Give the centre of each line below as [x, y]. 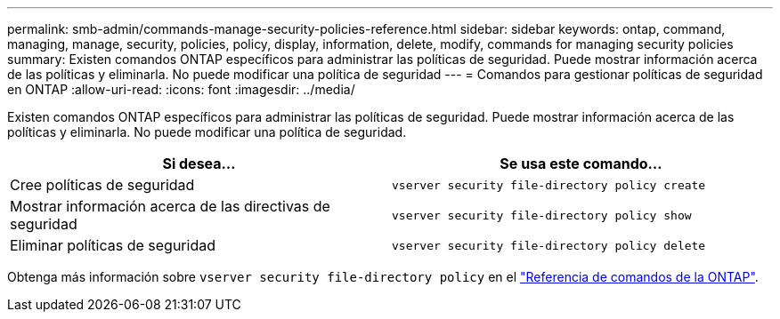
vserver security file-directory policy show [542, 215]
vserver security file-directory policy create [549, 185]
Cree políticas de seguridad [102, 185]
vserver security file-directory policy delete [549, 245]
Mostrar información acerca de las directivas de [170, 206]
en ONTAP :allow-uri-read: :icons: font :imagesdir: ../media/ [181, 89]
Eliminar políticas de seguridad [113, 245]
